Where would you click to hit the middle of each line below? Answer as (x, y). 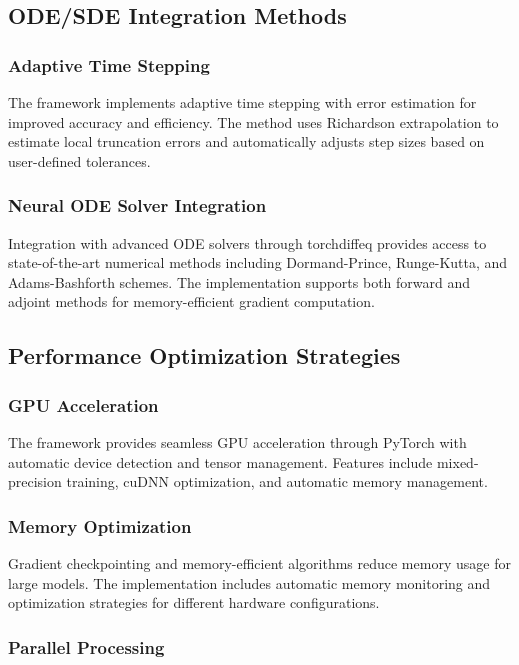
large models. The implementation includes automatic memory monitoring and (249, 582)
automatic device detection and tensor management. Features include (220, 461)
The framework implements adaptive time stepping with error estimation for (242, 102)
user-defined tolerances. (79, 160)
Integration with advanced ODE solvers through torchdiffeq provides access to (247, 242)
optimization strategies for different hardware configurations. (194, 602)
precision (35, 481)
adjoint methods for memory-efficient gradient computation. (191, 301)
